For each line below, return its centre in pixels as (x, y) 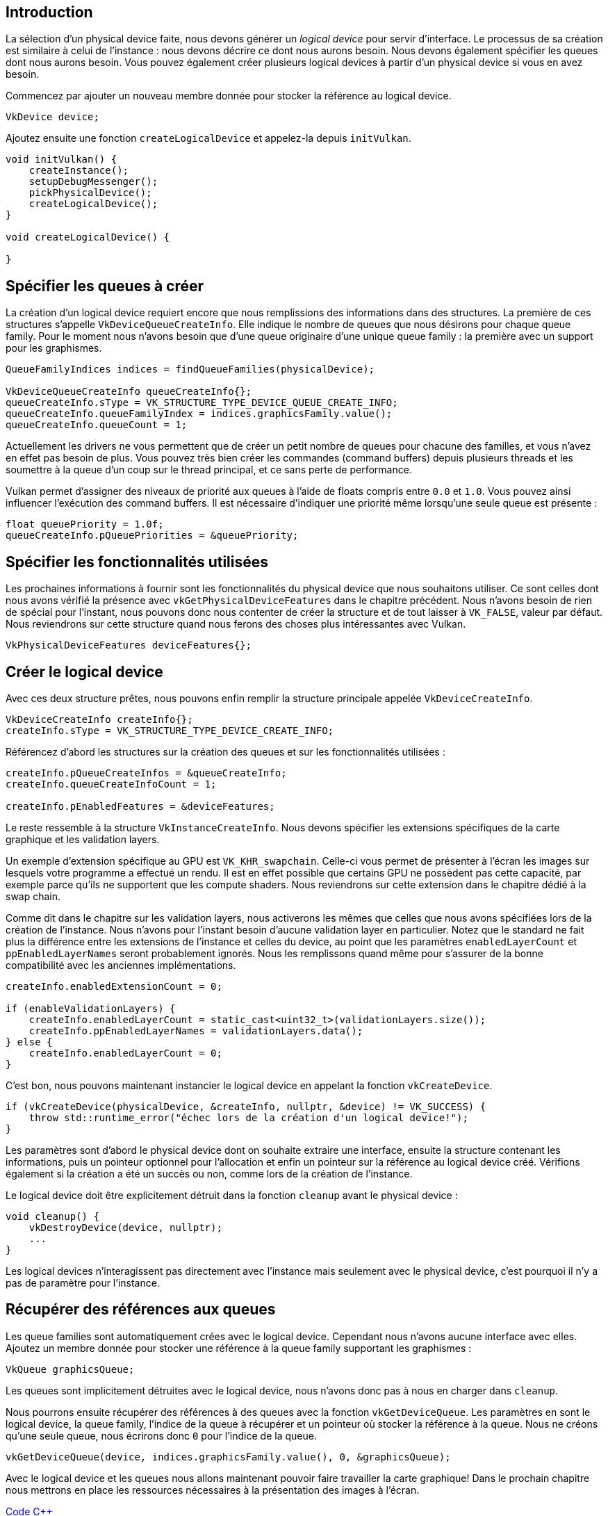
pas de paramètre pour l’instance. (83, 1282)
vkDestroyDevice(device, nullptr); (125, 1227)
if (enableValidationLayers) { (91, 1008)
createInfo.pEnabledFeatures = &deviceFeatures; (140, 806)
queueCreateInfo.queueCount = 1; (97, 425)
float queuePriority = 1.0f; (85, 524)
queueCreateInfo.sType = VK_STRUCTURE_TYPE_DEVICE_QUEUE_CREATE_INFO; (202, 403)
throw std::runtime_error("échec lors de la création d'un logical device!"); (248, 1117)
